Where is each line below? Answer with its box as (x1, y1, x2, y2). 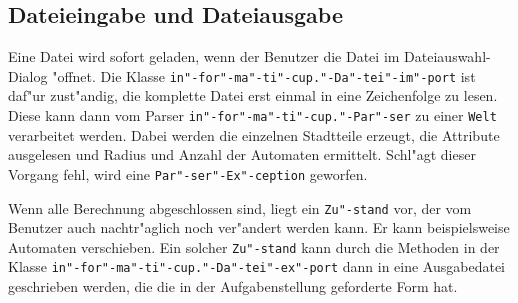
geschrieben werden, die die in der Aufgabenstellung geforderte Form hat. (8, 276, 458, 297)
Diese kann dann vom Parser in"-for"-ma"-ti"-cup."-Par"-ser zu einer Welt (8, 105, 497, 126)
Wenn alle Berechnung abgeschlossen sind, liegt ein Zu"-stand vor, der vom (8, 197, 472, 218)
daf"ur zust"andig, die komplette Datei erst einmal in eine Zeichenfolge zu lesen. (8, 85, 498, 106)
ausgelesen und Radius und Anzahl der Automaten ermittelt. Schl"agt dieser (8, 144, 476, 165)
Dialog (8, 65, 48, 86)
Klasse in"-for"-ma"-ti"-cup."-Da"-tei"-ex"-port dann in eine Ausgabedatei (8, 256, 505, 277)
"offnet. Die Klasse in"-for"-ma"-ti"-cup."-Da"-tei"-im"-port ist (52, 65, 476, 86)
